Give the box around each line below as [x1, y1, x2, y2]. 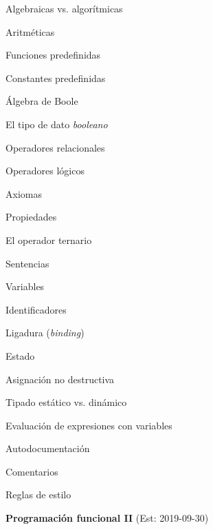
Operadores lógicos [5, 163, 85, 178]
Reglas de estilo [5, 487, 71, 502]
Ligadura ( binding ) [5, 325, 85, 340]
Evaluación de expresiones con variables [5, 418, 172, 432]
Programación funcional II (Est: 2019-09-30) [5, 511, 209, 525]
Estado [5, 348, 35, 363]
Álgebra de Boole [5, 94, 78, 108]
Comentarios [5, 464, 58, 478]
